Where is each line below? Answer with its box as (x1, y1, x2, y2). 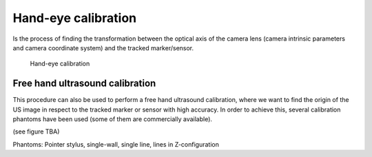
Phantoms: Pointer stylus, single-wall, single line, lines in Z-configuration (12, 140, 220, 148)
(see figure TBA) (12, 127, 60, 136)
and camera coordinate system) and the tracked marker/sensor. (12, 43, 194, 52)
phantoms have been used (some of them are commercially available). (12, 115, 213, 123)
